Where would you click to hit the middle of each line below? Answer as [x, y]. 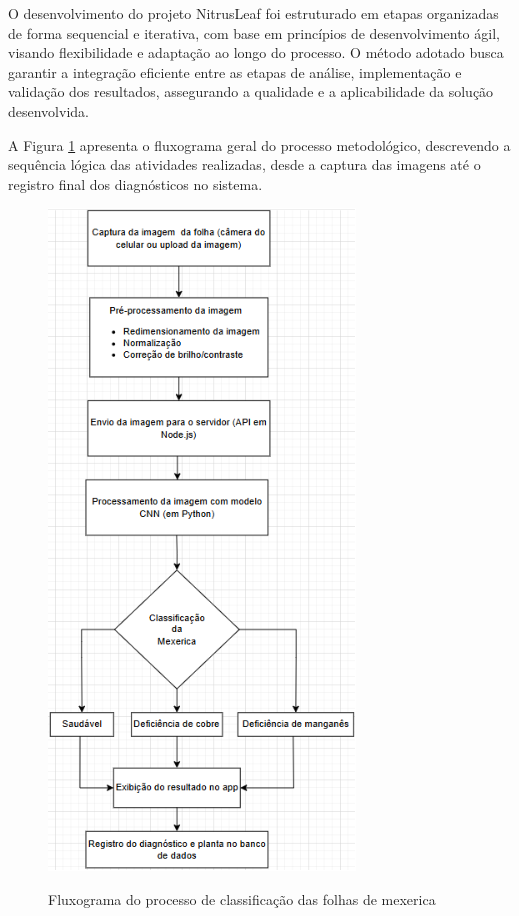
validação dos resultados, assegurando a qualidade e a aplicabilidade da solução [251, 91]
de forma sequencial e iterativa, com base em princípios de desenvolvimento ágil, [254, 32]
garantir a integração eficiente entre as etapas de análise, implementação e [235, 71]
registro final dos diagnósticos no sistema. [135, 183]
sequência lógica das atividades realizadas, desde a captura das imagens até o [244, 164]
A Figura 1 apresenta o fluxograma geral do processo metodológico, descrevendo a [259, 144]
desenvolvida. [48, 110]
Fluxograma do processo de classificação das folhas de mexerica [242, 898]
